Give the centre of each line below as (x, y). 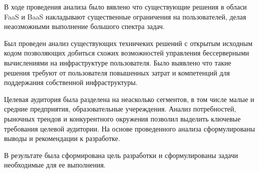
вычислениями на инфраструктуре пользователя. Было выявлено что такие (118, 62)
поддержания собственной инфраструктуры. (71, 82)
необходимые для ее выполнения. (55, 165)
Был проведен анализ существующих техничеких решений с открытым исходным (128, 43)
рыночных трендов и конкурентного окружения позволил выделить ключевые (122, 118)
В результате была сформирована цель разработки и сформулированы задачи (121, 155)
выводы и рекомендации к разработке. (62, 138)
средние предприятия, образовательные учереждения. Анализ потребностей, (120, 109)
